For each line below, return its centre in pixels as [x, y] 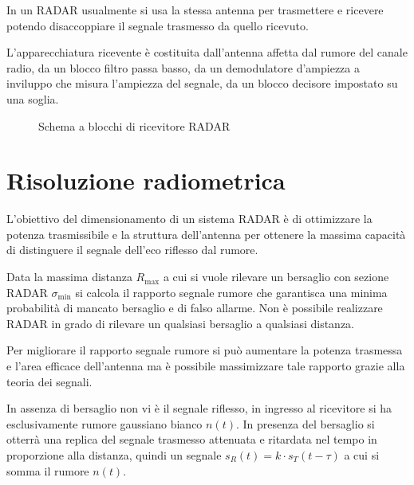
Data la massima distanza [69, 277]
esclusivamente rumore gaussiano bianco [104, 423]
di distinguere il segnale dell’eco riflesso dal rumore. [132, 250]
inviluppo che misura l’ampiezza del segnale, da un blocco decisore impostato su [202, 83]
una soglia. [33, 98]
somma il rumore [48, 470]
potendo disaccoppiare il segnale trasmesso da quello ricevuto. [158, 25]
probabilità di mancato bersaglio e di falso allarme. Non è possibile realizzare [195, 308]
